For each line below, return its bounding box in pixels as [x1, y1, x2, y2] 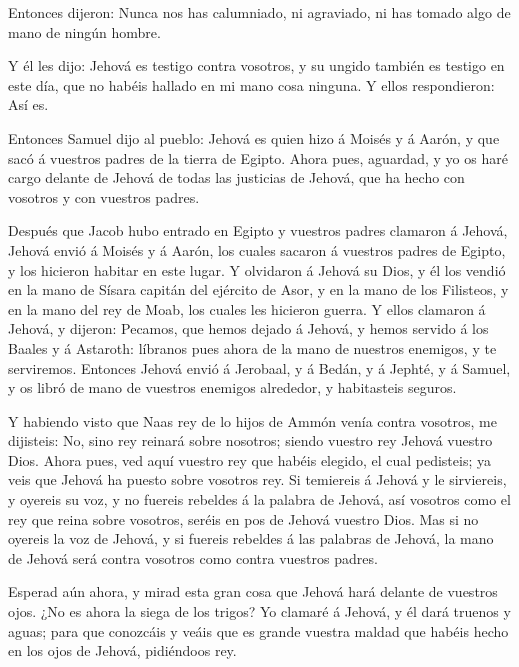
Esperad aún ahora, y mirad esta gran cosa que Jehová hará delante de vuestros [8, 581, 498, 602]
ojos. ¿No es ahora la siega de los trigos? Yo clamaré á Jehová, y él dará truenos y [8, 601, 511, 622]
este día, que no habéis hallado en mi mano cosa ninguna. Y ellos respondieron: [8, 74, 495, 95]
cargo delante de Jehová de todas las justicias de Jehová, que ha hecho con [8, 167, 465, 188]
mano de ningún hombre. [8, 21, 161, 42]
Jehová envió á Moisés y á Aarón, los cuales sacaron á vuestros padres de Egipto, [8, 239, 506, 260]
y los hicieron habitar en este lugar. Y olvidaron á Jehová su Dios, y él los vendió [8, 259, 506, 280]
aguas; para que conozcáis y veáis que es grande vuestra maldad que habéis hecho [8, 620, 509, 641]
